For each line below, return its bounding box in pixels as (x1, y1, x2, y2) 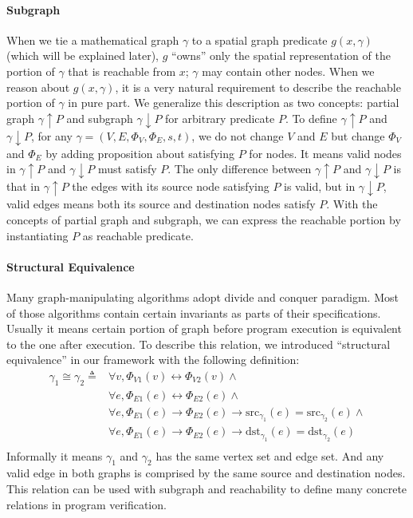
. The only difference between (167, 160, 312, 177)
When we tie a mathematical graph (6, 31, 179, 48)
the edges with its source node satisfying (72, 178, 269, 195)
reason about (6, 78, 70, 95)
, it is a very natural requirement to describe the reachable (115, 78, 401, 95)
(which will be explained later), (6, 47, 159, 64)
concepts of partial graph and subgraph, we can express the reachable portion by (6, 211, 401, 227)
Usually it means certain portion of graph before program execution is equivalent (6, 320, 402, 337)
